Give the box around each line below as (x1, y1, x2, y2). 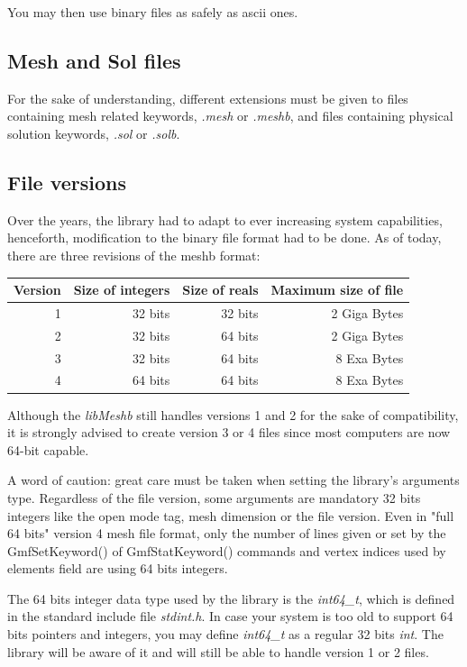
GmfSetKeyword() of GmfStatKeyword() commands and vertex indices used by (7, 541, 446, 560)
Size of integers (73, 280, 170, 299)
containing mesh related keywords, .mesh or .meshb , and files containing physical (7, 106, 453, 125)
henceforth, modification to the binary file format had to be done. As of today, (7, 228, 442, 247)
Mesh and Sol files (7, 46, 181, 74)
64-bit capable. (7, 440, 89, 459)
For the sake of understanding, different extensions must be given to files (7, 88, 408, 107)
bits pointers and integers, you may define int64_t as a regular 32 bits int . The (7, 625, 444, 644)
